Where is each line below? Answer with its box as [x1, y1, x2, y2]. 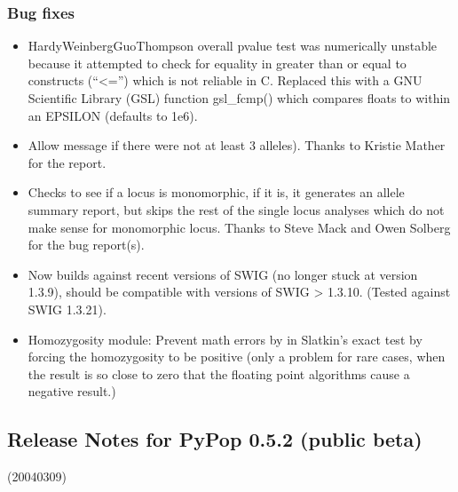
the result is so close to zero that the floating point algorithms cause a [28, 364, 410, 383]
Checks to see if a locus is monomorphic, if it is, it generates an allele [28, 183, 405, 202]
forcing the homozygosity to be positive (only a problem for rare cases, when [28, 347, 446, 366]
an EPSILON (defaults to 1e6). [28, 106, 198, 124]
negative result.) [28, 382, 116, 401]
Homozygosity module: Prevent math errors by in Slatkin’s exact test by [28, 329, 422, 348]
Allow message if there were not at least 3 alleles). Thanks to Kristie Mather [28, 136, 446, 155]
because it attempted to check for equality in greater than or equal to [28, 53, 407, 72]
